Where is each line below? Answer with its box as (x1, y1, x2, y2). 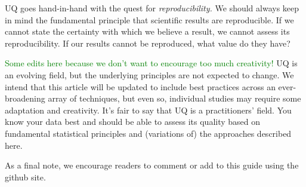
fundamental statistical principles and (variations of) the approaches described (5, 127, 292, 139)
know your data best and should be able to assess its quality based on (5, 115, 261, 128)
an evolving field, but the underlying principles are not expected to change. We (5, 68, 294, 81)
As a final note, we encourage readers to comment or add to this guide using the (5, 159, 299, 171)
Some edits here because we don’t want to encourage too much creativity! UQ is (5, 57, 298, 69)
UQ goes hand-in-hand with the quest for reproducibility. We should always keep (5, 2, 299, 14)
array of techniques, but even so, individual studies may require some (48, 92, 301, 105)
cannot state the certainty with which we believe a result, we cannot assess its (5, 25, 290, 38)
